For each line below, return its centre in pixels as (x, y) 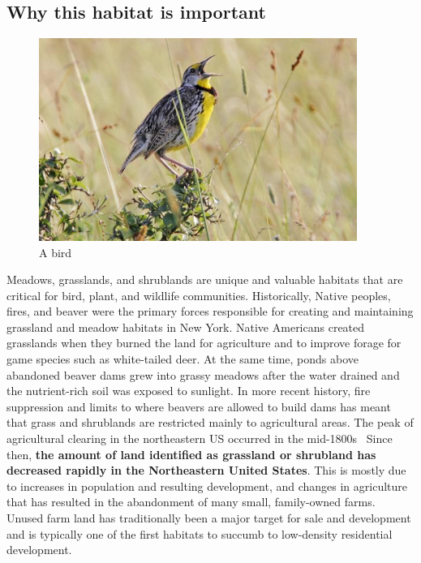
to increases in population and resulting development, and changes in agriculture (207, 486)
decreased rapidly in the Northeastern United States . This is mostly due (206, 470)
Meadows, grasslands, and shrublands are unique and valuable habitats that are (205, 279)
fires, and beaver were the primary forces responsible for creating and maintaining (210, 311)
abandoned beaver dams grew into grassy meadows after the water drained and (203, 374)
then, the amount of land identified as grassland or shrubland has (191, 454)
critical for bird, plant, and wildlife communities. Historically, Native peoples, (199, 295)
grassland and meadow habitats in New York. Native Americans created (186, 327)
